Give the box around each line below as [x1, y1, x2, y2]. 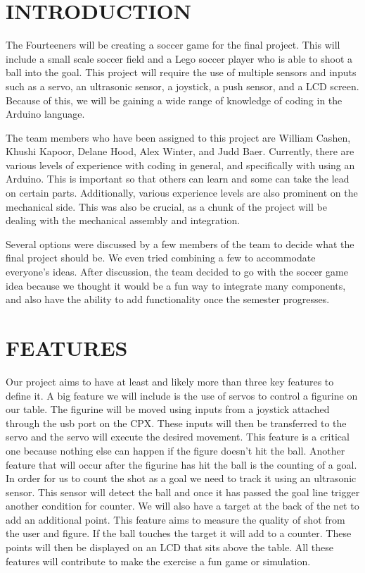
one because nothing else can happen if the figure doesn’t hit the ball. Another [6, 443, 345, 457]
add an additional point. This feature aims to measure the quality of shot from [6, 512, 345, 526]
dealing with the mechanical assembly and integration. [6, 213, 241, 228]
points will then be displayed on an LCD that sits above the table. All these [6, 540, 333, 555]
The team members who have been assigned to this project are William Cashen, [6, 130, 351, 144]
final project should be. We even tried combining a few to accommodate [6, 250, 316, 265]
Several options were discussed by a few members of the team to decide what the [6, 236, 354, 251]
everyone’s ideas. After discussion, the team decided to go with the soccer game [6, 264, 349, 279]
